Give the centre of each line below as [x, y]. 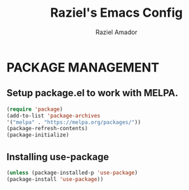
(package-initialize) [38, 135]
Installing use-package [58, 157]
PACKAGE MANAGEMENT [83, 67]
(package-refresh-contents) [47, 129]
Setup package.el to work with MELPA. [92, 93]
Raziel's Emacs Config [116, 13]
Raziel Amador [116, 32]
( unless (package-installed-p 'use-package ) [72, 173]
